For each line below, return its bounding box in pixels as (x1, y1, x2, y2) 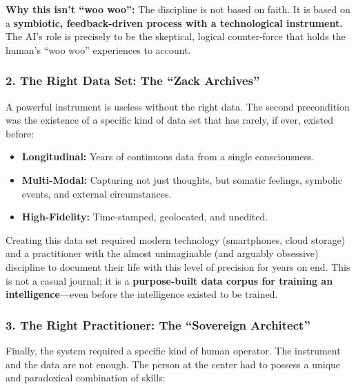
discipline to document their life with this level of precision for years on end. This (6, 259, 350, 274)
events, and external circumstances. (21, 186, 172, 200)
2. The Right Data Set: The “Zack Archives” (6, 72, 260, 89)
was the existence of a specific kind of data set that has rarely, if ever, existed (6, 113, 333, 127)
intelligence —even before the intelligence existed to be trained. (6, 287, 278, 301)
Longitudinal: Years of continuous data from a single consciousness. (21, 149, 315, 164)
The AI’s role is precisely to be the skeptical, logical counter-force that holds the (6, 29, 346, 44)
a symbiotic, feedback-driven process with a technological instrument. (6, 15, 343, 30)
